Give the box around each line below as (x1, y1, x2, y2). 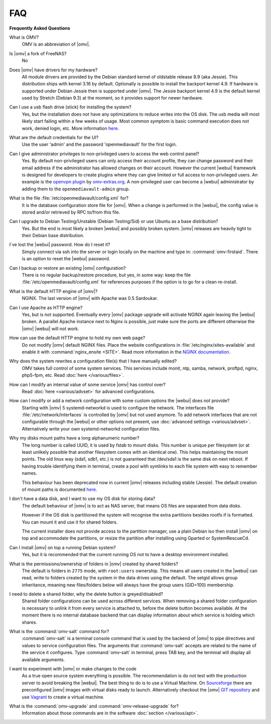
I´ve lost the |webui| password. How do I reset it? (9, 242, 110, 248)
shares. (22, 619, 38, 625)
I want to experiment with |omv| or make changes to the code (9, 666, 137, 672)
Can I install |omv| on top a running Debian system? (9, 544, 116, 550)
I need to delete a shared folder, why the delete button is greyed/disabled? (9, 591, 163, 597)
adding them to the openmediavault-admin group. (22, 186, 130, 192)
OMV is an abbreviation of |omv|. (22, 41, 90, 47)
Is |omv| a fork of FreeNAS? (9, 50, 67, 56)
